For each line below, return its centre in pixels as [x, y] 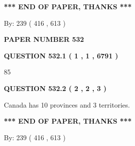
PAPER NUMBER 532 [44, 39]
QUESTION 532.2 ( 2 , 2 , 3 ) [55, 88]
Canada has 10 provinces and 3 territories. [67, 104]
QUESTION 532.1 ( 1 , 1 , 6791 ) [61, 55]
